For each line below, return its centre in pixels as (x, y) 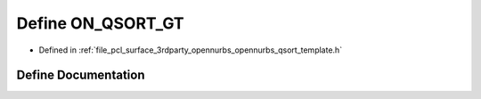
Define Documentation (81, 75)
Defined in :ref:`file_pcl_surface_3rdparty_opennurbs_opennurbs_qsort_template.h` (191, 50)
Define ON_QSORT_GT (100, 23)
